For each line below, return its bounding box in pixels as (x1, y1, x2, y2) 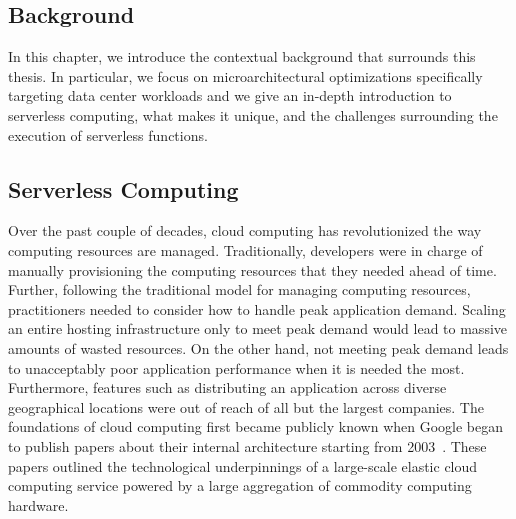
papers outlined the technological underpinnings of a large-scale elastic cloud (8, 455, 478, 476)
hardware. (8, 494, 69, 515)
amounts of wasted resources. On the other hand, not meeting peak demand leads (8, 337, 509, 358)
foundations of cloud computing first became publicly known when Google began (8, 416, 504, 437)
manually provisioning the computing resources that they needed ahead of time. (8, 259, 497, 280)
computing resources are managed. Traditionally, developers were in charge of (8, 239, 483, 260)
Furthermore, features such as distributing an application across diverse (8, 377, 447, 398)
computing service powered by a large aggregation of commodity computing (8, 475, 472, 496)
